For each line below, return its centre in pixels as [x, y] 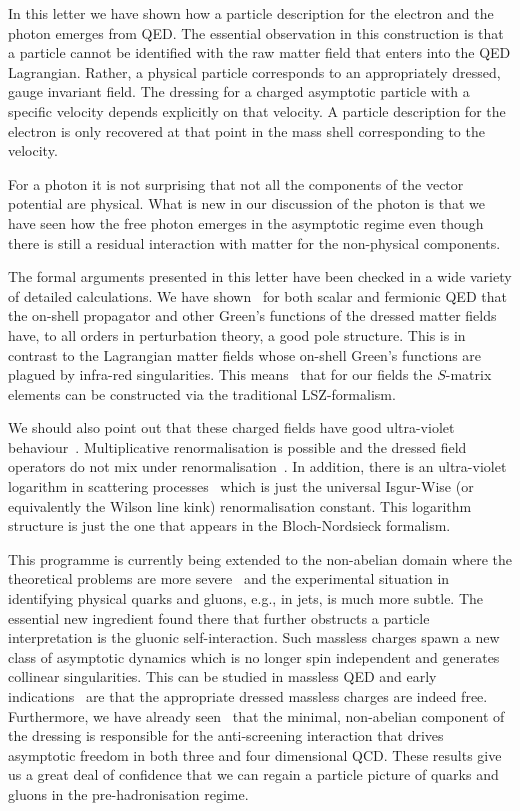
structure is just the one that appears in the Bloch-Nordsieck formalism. [229, 525]
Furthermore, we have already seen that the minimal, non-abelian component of [256, 715]
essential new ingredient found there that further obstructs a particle [219, 617]
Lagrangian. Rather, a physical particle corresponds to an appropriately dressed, [254, 71]
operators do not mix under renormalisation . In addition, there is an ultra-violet [257, 466]
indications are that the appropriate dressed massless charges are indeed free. [248, 696]
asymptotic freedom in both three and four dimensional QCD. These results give [255, 754]
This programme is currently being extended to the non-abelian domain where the [260, 558]
